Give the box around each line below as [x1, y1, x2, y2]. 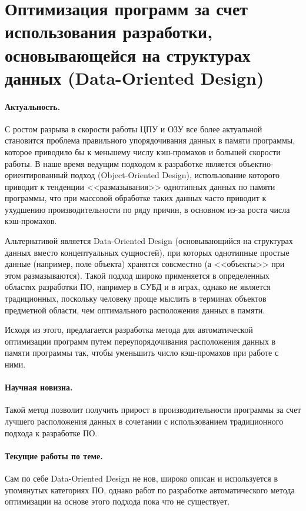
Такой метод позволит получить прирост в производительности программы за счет [5, 403, 301, 416]
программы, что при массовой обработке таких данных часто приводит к [5, 192, 267, 204]
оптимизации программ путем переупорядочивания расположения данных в [5, 335, 276, 347]
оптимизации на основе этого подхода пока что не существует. [5, 495, 230, 507]
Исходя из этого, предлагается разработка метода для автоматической [5, 323, 253, 336]
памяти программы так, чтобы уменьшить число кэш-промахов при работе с [5, 346, 279, 359]
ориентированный [5, 169, 68, 181]
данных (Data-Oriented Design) [5, 65, 264, 89]
